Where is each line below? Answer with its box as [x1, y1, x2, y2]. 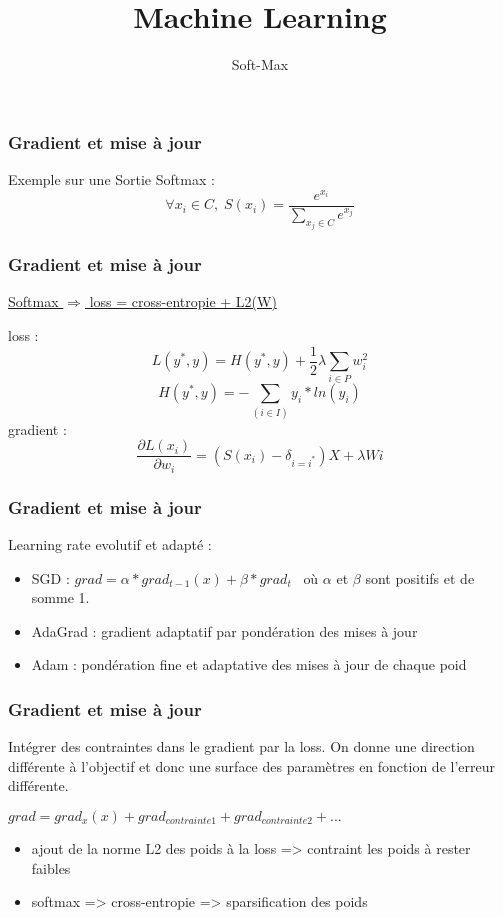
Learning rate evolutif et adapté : [8, 534, 212, 555]
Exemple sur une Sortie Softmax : [8, 169, 215, 190]
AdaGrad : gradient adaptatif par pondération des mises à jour [31, 620, 418, 641]
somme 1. [31, 587, 90, 608]
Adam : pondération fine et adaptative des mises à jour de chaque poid [31, 654, 467, 675]
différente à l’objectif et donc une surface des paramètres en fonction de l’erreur [8, 755, 495, 776]
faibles [31, 857, 71, 878]
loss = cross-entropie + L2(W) [89, 291, 277, 312]
